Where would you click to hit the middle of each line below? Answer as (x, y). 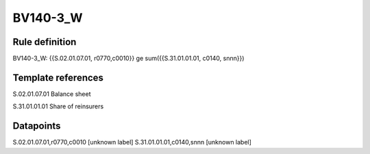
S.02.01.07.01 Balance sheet (52, 94)
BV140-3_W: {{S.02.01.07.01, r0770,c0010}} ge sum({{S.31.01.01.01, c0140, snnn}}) (128, 59)
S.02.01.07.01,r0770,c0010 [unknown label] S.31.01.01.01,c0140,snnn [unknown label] (132, 142)
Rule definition (45, 42)
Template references (58, 77)
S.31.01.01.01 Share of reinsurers (58, 106)
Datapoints (37, 126)
